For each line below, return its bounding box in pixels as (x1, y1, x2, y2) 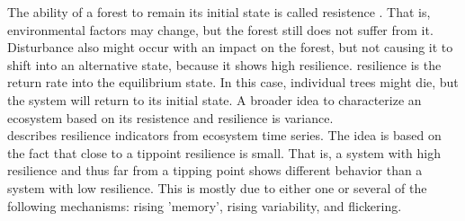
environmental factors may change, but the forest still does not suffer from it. (7, 20, 434, 39)
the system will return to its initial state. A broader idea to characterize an (7, 90, 422, 109)
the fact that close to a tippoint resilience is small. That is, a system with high (7, 143, 441, 162)
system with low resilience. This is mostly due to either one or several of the (7, 178, 427, 197)
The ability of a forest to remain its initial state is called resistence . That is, (7, 3, 431, 21)
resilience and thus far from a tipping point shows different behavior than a (7, 161, 423, 180)
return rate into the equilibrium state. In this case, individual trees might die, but (7, 73, 459, 92)
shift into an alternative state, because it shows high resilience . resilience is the (7, 55, 442, 74)
